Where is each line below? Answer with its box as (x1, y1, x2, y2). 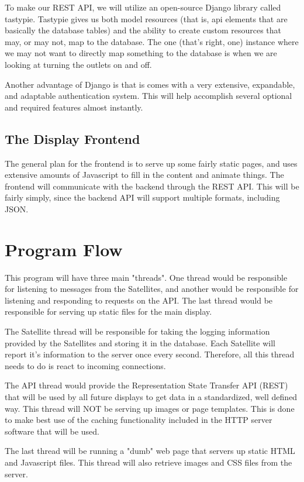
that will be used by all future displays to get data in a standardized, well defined (5, 390, 298, 402)
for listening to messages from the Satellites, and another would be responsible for (5, 283, 299, 295)
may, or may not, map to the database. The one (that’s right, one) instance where (5, 35, 299, 47)
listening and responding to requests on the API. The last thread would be (5, 294, 273, 306)
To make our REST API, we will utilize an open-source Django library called (5, 1, 281, 13)
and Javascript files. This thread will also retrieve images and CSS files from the (5, 456, 292, 468)
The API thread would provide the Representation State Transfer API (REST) (5, 379, 288, 391)
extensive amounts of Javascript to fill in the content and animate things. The (5, 168, 284, 181)
